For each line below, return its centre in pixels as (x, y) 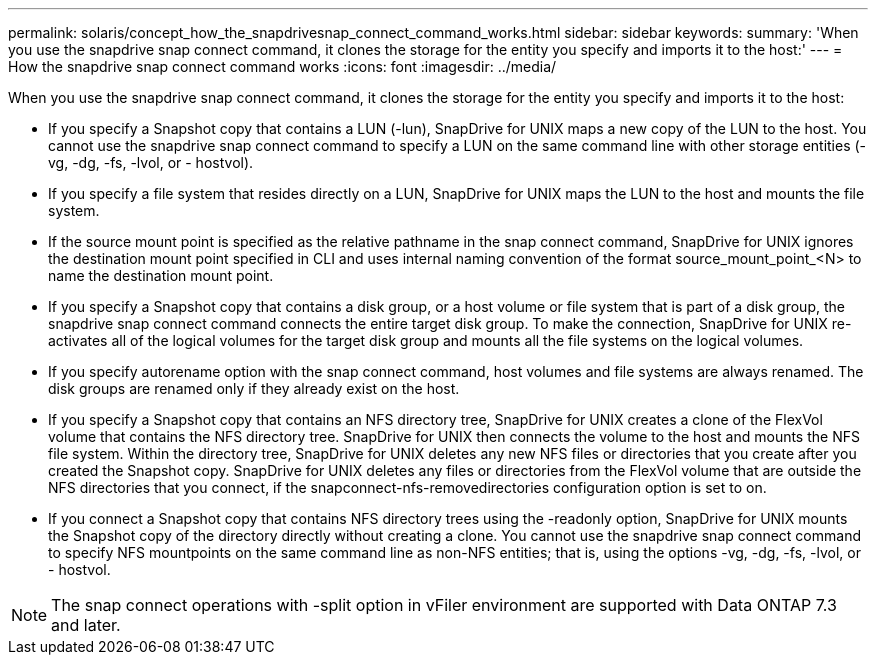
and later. (86, 625)
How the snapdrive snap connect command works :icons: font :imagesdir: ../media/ (282, 66)
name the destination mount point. (161, 275)
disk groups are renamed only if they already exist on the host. (254, 388)
